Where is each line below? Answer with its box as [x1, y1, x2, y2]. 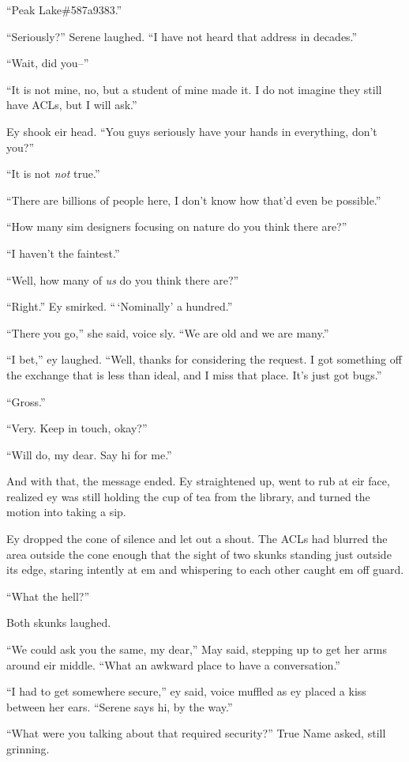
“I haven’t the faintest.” [6, 244, 120, 261]
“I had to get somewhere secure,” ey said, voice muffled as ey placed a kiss [6, 683, 366, 700]
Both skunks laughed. [6, 614, 111, 631]
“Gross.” [6, 393, 46, 409]
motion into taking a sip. [6, 504, 126, 520]
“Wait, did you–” [6, 55, 89, 71]
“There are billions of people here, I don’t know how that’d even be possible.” [6, 191, 381, 208]
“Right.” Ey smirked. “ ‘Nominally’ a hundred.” [6, 298, 233, 315]
